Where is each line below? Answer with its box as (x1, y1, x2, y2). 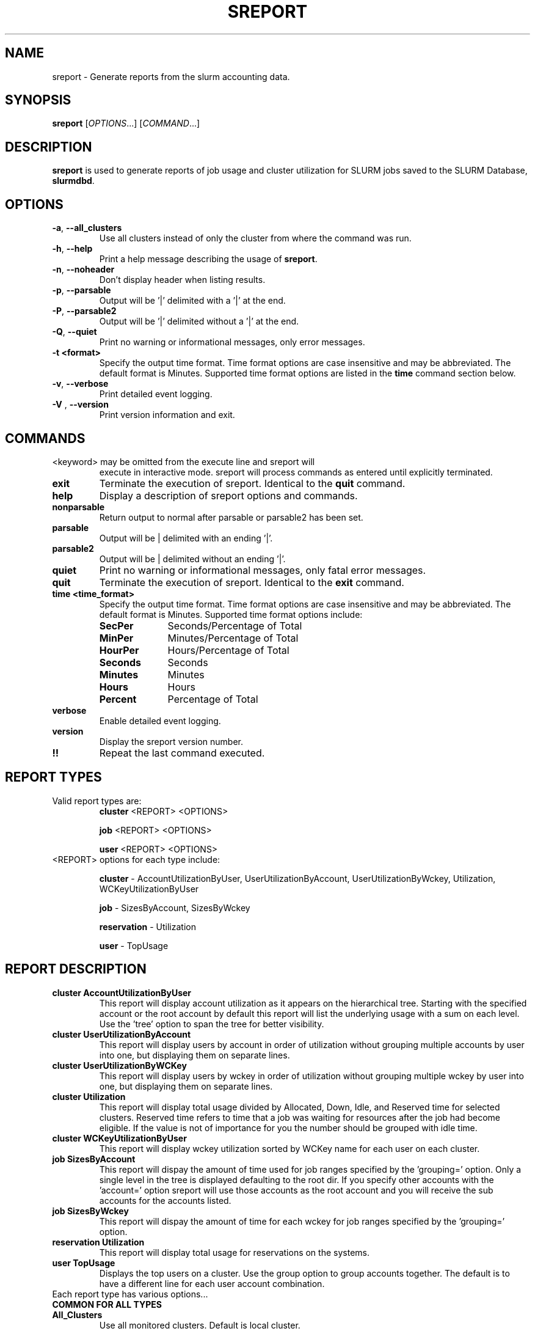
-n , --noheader (52, 264, 115, 275)
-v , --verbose (52, 378, 109, 389)
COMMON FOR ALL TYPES (52, 1299, 162, 1310)
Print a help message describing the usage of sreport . (99, 254, 318, 265)
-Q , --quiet (52, 326, 97, 337)
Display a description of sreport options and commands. (99, 489, 358, 502)
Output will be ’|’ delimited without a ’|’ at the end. (99, 316, 299, 327)
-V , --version (52, 399, 109, 410)
